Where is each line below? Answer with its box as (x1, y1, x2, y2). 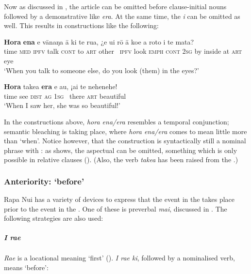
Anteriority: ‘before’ (4, 175, 84, 187)
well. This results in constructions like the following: (4, 20, 159, 30)
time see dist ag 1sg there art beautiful (4, 91, 126, 101)
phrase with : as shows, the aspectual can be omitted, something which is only (4, 145, 237, 155)
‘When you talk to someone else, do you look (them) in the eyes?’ (4, 65, 199, 75)
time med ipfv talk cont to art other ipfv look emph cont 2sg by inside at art (4, 46, 242, 56)
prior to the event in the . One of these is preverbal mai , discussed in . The (4, 203, 227, 213)
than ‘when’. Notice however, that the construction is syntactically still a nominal (4, 136, 246, 146)
